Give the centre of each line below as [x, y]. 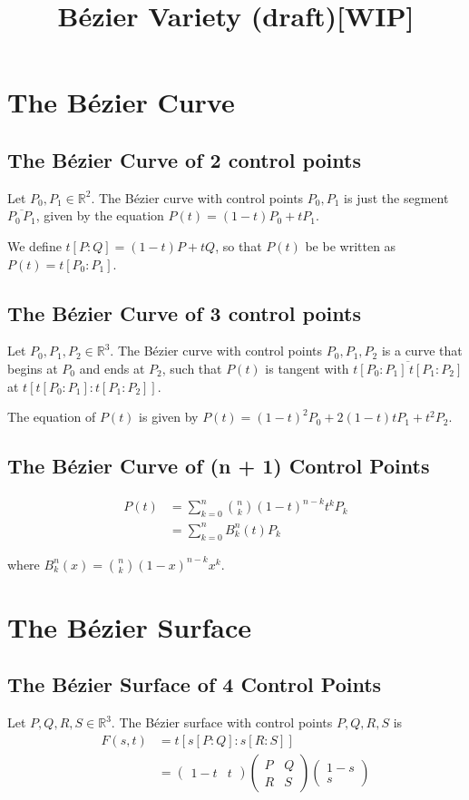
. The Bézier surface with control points [222, 722]
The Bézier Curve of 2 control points [184, 159]
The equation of [52, 417]
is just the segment [396, 197]
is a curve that [422, 351]
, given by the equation [100, 215]
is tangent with [307, 368]
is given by [169, 417]
